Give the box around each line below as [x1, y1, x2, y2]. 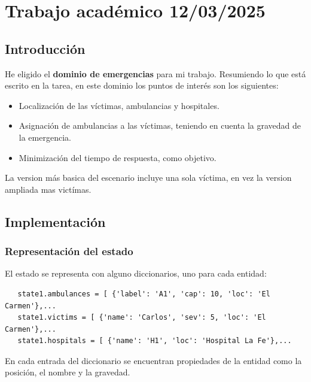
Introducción [5, 39, 86, 57]
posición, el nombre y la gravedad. [5, 366, 130, 378]
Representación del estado [5, 244, 133, 259]
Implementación [5, 212, 106, 231]
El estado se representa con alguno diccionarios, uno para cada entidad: [5, 267, 267, 280]
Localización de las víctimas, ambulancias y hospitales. [19, 99, 219, 111]
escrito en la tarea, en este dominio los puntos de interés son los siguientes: [5, 79, 279, 92]
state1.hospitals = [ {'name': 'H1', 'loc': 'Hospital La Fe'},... [17, 336, 292, 345]
